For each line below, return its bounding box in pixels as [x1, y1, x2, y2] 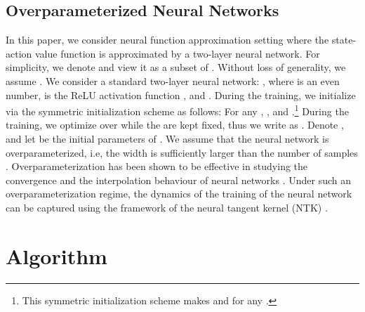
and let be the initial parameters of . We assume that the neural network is [6, 131, 329, 146]
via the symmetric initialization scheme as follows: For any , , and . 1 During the [6, 102, 349, 118]
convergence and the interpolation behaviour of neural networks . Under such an [6, 172, 351, 187]
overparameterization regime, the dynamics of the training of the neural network [6, 186, 352, 201]
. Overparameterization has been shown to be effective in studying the [6, 159, 308, 174]
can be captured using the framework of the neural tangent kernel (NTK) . [6, 200, 328, 214]
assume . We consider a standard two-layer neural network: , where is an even [6, 73, 340, 88]
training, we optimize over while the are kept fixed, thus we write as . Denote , [6, 117, 344, 132]
